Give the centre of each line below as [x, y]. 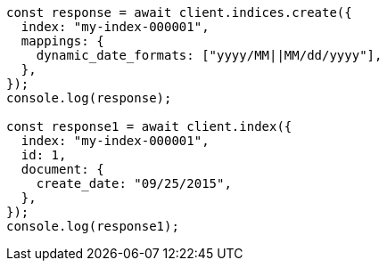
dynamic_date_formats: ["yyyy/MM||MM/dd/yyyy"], [209, 55]
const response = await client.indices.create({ [179, 12]
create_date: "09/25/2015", [134, 183]
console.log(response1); [93, 226]
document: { [62, 169]
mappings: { [62, 41]
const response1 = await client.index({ [149, 126]
